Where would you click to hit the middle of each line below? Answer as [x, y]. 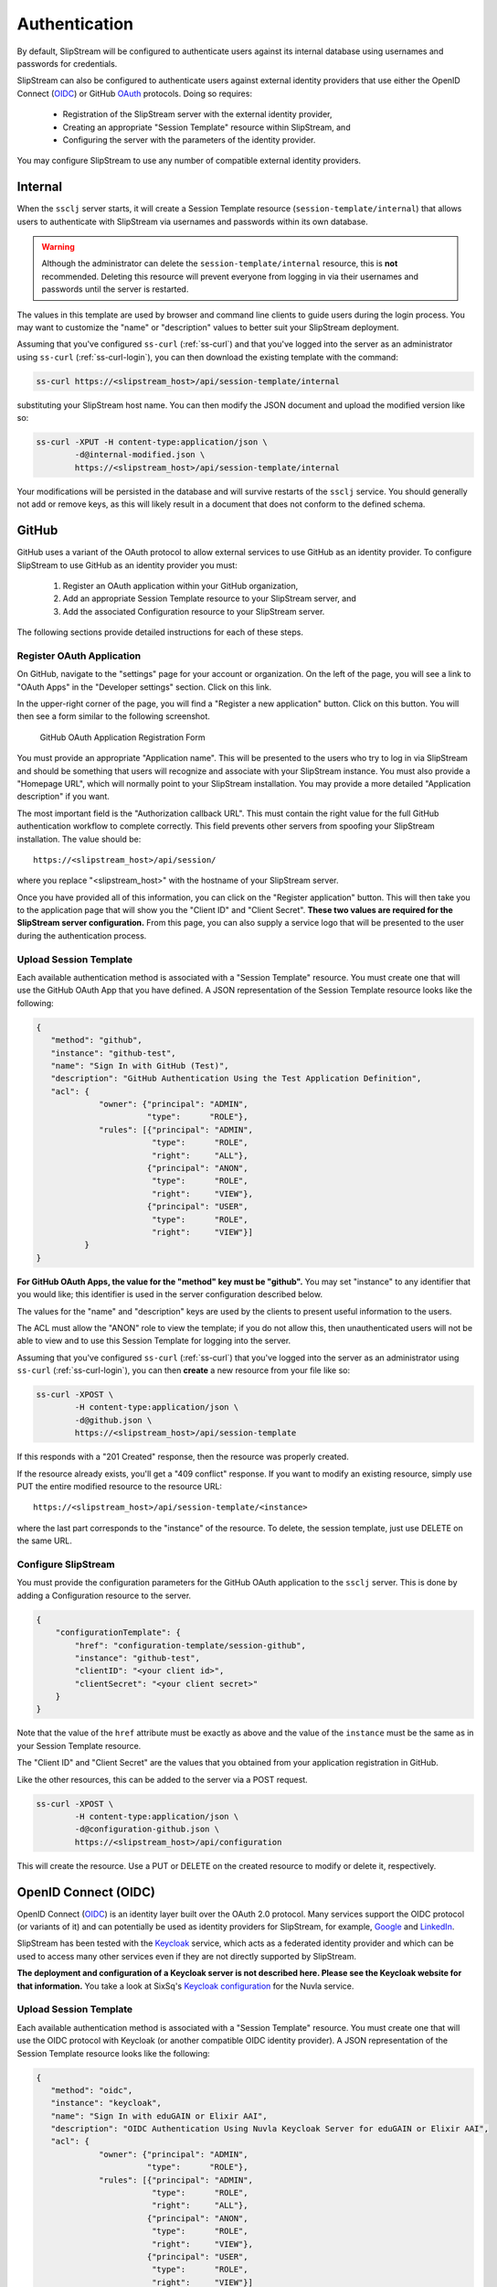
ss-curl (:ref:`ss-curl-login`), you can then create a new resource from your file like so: [184, 1370]
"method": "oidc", [92, 2090]
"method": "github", [97, 1040]
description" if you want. [63, 797]
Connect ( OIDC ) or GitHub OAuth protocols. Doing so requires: [135, 93]
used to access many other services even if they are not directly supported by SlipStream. [186, 1956]
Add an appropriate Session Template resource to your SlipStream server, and [209, 598]
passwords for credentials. [67, 63]
